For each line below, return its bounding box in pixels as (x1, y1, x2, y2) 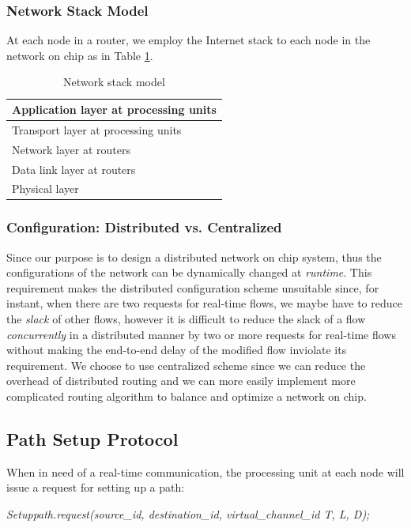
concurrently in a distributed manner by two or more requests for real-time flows (6, 326, 396, 342)
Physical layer (12, 180, 79, 197)
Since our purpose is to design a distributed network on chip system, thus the (6, 248, 382, 265)
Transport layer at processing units (12, 121, 182, 138)
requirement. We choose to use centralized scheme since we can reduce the (6, 356, 366, 373)
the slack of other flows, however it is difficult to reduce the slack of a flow (6, 311, 366, 327)
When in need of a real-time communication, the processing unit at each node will (6, 463, 405, 480)
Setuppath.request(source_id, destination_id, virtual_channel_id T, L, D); (6, 506, 370, 522)
